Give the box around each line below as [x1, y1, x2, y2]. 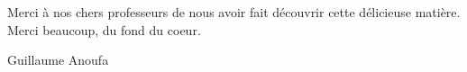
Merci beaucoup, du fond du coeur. [7, 20, 201, 39]
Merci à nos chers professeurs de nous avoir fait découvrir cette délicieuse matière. [7, 3, 461, 21]
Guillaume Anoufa [7, 50, 109, 69]
